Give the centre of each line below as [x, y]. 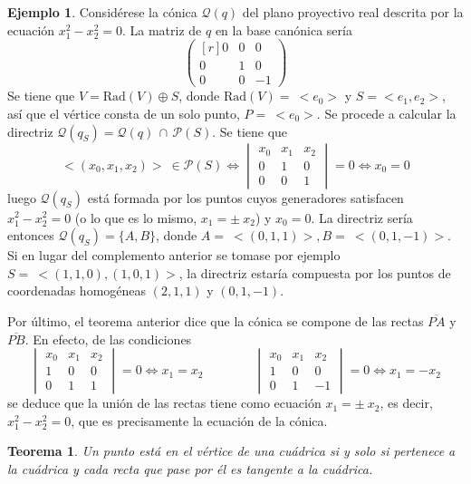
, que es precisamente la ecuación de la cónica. [199, 420]
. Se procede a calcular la [386, 113]
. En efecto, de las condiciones [108, 339]
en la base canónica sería [284, 29]
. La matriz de [162, 29]
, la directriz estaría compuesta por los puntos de [315, 272]
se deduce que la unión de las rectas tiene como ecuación [164, 403]
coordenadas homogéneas [77, 290]
